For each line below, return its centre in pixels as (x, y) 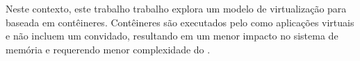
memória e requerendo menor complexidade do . (108, 49)
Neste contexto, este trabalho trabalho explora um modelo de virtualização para (176, 8)
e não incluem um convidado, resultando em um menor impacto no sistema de (172, 36)
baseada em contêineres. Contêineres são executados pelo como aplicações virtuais (180, 22)
